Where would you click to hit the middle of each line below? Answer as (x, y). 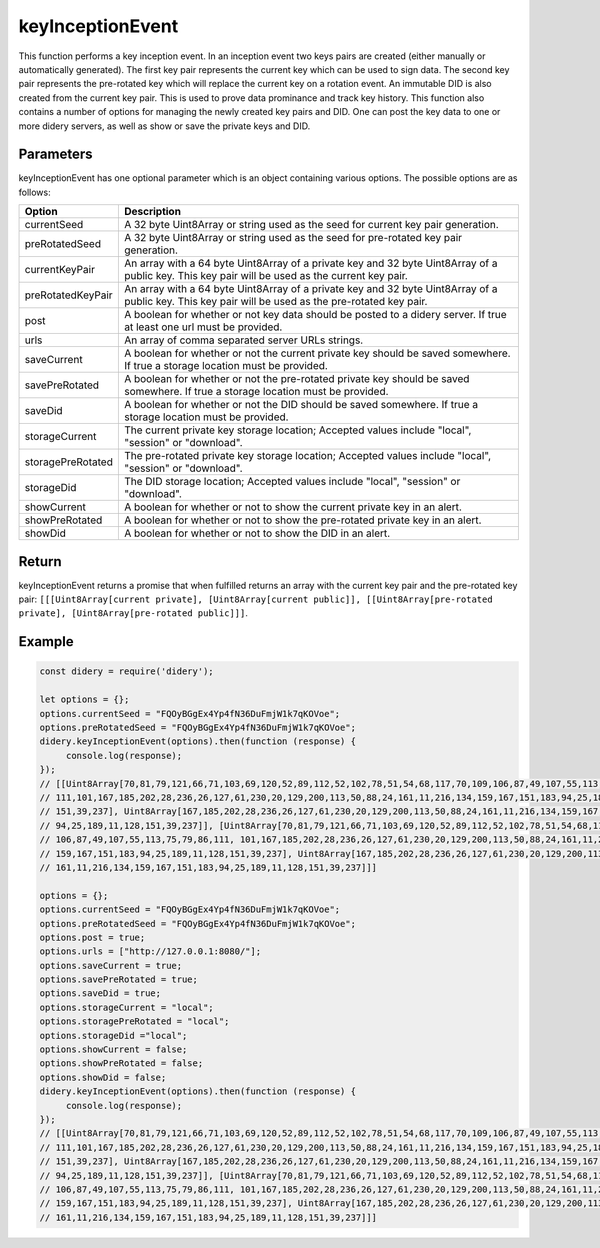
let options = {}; (84, 699)
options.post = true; (92, 937)
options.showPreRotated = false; (121, 1063)
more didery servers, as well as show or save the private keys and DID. (164, 126)
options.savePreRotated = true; (119, 979)
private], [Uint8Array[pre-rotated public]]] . (133, 613)
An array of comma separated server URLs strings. (243, 340)
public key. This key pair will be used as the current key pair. (266, 276)
